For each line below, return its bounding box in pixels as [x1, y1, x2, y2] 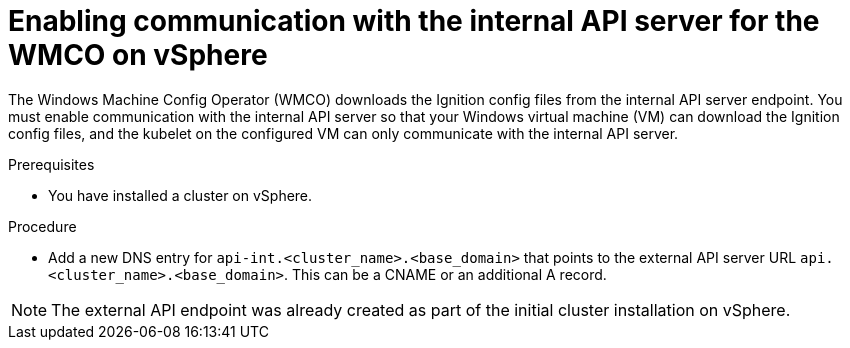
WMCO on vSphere [8, 38, 268, 72]
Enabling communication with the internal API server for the [8, 4, 820, 38]
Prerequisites [8, 155, 95, 173]
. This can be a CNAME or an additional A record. [284, 265, 607, 283]
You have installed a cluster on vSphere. [48, 186, 313, 204]
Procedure [8, 217, 77, 235]
